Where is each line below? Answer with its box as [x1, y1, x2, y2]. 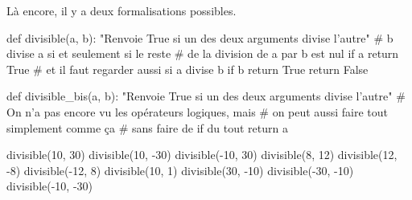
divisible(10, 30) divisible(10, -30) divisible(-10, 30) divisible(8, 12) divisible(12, [6, 146, 398, 163]
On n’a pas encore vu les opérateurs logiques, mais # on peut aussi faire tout [6, 103, 388, 120]
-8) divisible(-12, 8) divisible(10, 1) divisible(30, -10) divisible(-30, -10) [6, 161, 354, 178]
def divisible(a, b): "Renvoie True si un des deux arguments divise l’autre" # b [6, 29, 393, 46]
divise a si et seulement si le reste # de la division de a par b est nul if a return [6, 45, 399, 62]
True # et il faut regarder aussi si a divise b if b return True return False [6, 60, 369, 77]
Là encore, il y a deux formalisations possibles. [6, 2, 237, 18]
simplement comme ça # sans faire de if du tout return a [6, 119, 288, 136]
